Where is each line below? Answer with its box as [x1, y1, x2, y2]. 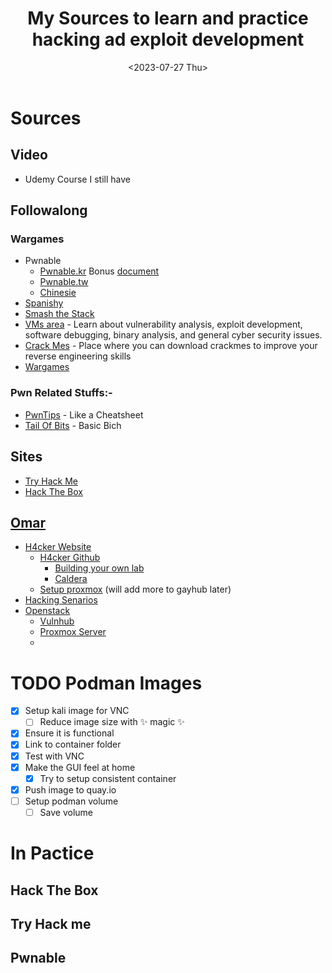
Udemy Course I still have [24, 173, 131, 185]
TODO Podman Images [10, 672, 203, 694]
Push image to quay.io [24, 783, 117, 796]
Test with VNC [24, 750, 85, 762]
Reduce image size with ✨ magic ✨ [39, 716, 185, 728]
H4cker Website [24, 541, 92, 553]
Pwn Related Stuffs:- [10, 386, 113, 400]
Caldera [54, 573, 88, 585]
